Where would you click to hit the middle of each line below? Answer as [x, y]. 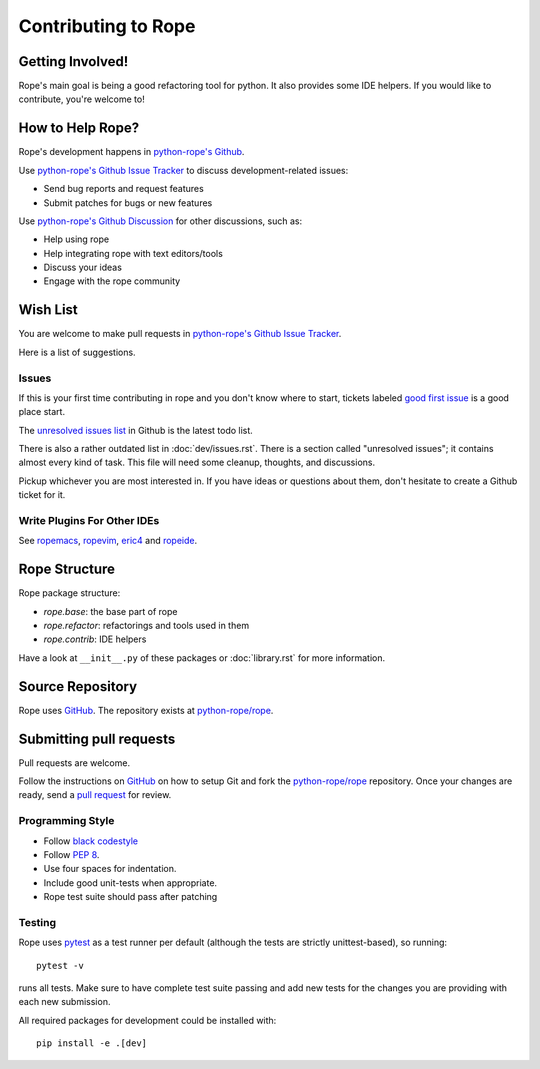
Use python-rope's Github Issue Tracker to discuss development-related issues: [183, 170]
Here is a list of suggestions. [77, 352]
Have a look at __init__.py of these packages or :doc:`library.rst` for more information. [201, 657]
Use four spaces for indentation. [110, 869]
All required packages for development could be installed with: [147, 1020]
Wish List [48, 310]
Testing [37, 922]
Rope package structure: [69, 593]
